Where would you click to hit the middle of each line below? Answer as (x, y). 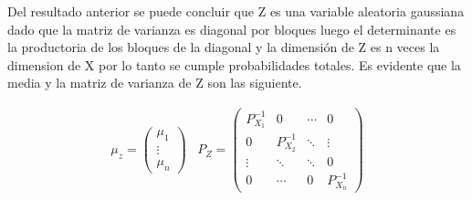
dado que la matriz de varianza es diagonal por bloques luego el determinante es (232, 29)
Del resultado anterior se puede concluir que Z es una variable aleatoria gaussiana (236, 11)
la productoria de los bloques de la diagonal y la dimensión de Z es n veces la (224, 47)
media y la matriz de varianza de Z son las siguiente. (155, 83)
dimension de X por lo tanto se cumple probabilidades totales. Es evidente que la (234, 64)
